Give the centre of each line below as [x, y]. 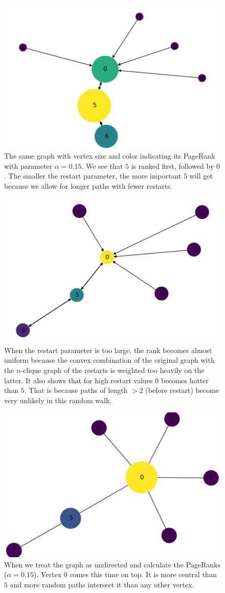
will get [201, 176]
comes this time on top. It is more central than [143, 574]
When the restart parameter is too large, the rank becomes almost [108, 350]
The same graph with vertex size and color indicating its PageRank [110, 156]
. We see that [102, 166]
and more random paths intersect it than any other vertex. [102, 584]
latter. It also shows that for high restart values [78, 380]
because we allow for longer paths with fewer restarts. [88, 186]
